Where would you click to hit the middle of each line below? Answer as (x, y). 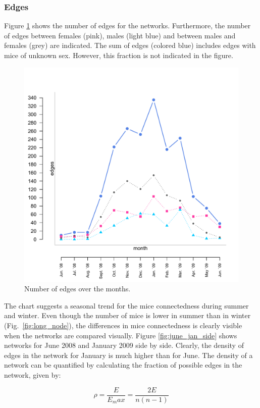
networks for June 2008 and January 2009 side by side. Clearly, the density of (124, 345)
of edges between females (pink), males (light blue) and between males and (120, 35)
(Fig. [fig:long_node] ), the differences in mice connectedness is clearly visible (123, 325)
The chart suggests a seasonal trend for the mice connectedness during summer (126, 305)
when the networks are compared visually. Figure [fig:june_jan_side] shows (121, 335)
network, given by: (33, 374)
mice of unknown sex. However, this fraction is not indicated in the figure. (119, 55)
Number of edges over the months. (77, 289)
